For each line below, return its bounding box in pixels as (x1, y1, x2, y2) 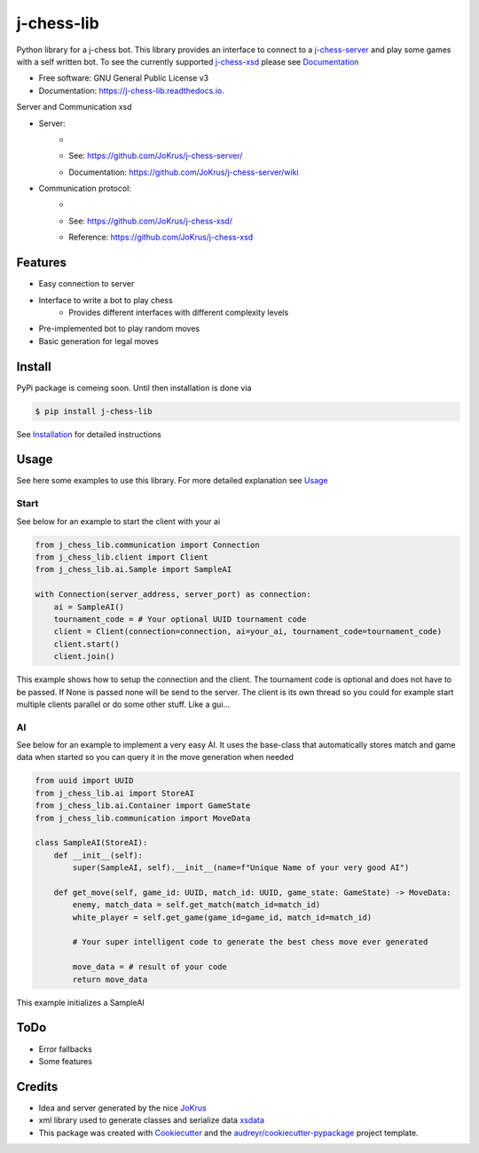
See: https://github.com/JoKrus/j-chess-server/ (68, 151, 243, 161)
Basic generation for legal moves (38, 335, 159, 346)
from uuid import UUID (35, 776, 134, 786)
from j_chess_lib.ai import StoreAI (35, 788, 195, 798)
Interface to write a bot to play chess (38, 294, 173, 305)
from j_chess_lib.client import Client (35, 553, 208, 562)
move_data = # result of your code (72, 962, 228, 972)
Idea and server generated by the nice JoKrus (38, 1102, 208, 1113)
